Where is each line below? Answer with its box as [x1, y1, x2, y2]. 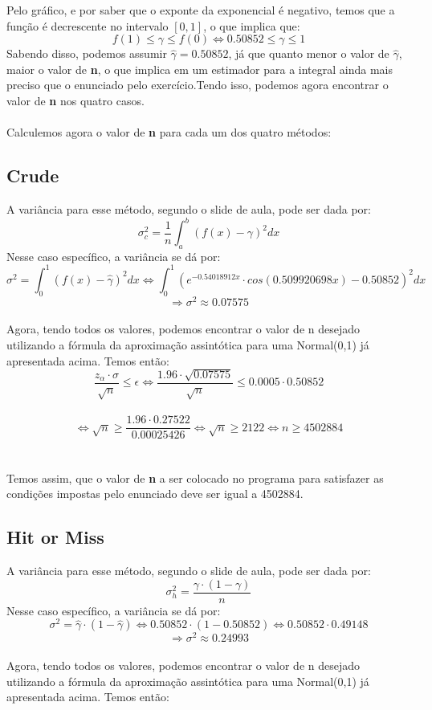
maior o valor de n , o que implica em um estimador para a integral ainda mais [6, 60, 393, 77]
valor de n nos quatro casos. [6, 92, 145, 108]
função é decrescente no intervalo [6, 17, 169, 34]
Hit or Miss [6, 524, 104, 549]
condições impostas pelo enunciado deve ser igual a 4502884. [6, 485, 304, 502]
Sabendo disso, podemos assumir [6, 45, 167, 62]
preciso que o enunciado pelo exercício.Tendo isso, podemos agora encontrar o [6, 76, 389, 93]
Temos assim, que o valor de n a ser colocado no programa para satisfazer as [6, 469, 384, 486]
